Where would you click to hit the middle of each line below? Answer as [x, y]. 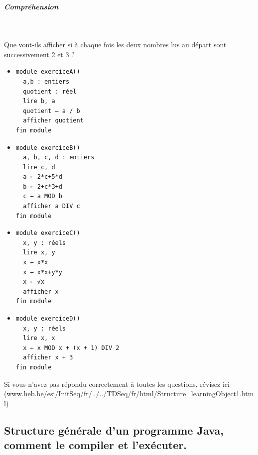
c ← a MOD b [43, 196]
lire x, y [39, 253]
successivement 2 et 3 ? [39, 54]
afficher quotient [53, 121]
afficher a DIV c [52, 206]
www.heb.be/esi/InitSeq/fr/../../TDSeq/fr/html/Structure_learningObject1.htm [130, 394]
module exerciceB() [48, 148]
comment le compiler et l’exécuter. [95, 445]
